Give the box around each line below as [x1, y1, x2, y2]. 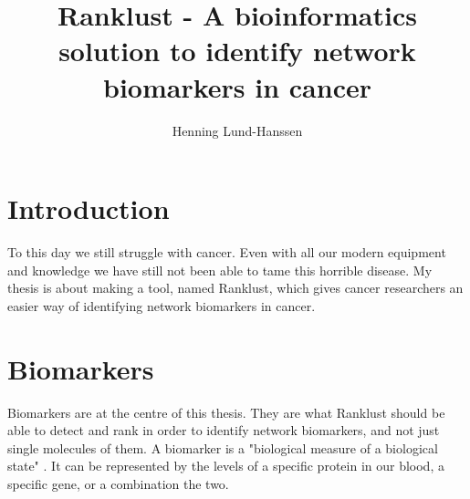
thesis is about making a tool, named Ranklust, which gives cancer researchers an [7, 278, 464, 297]
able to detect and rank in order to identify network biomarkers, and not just [7, 421, 440, 440]
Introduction [7, 190, 170, 227]
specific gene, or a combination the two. [7, 473, 229, 493]
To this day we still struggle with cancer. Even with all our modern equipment [7, 243, 446, 262]
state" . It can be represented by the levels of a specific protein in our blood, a [7, 456, 444, 475]
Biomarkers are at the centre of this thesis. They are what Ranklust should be [7, 402, 445, 421]
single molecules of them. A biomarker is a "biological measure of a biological [7, 438, 438, 457]
